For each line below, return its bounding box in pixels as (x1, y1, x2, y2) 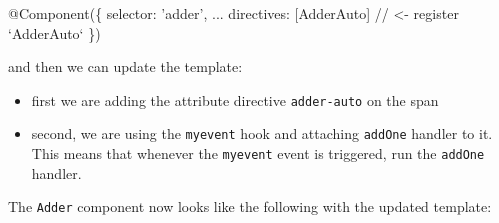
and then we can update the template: (8, 56, 243, 77)
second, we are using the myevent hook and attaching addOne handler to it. (31, 123, 493, 144)
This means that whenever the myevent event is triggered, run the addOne (31, 143, 485, 164)
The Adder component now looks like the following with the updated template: (8, 196, 492, 217)
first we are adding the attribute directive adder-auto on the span (31, 89, 439, 110)
